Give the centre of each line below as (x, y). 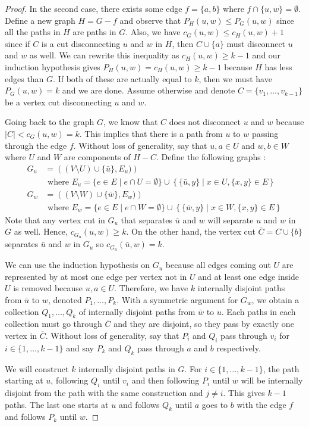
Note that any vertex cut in (55, 219)
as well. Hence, (41, 231)
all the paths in (33, 32)
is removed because (48, 288)
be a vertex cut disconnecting (58, 102)
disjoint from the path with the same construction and (104, 392)
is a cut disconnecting (81, 43)
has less (278, 66)
